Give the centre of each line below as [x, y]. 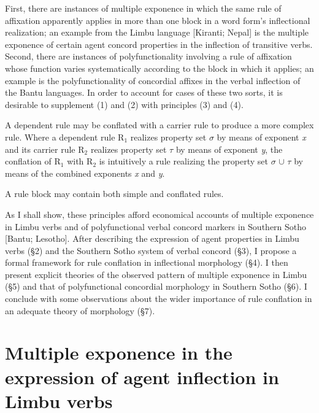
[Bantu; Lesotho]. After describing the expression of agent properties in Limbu [152, 238]
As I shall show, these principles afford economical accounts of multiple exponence [159, 214]
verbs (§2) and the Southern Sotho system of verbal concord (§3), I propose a [151, 250]
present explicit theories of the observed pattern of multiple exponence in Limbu [156, 274]
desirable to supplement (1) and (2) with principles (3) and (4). [124, 104]
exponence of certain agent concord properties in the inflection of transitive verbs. [159, 44]
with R [80, 161]
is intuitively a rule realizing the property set [183, 161]
